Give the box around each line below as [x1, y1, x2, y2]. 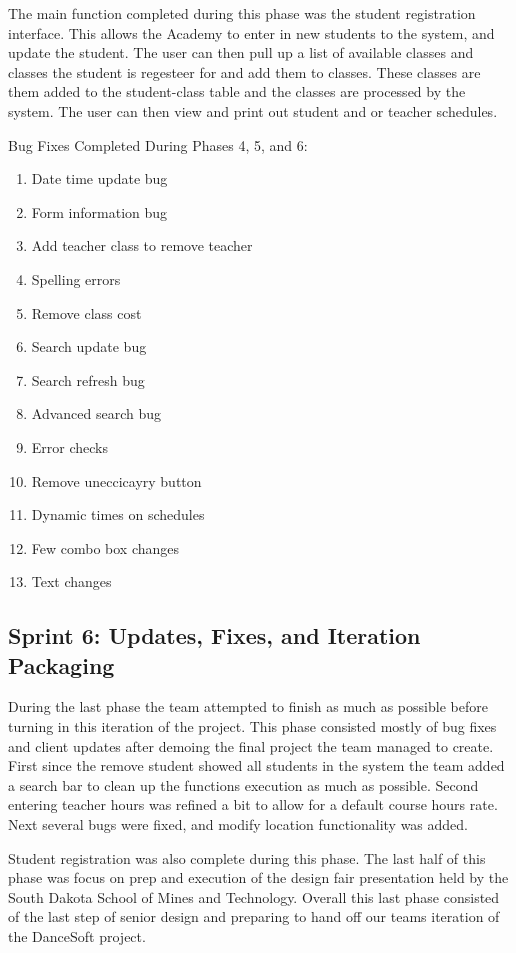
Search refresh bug [31, 369, 145, 390]
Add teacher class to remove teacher [31, 235, 253, 256]
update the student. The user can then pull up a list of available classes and [8, 42, 474, 63]
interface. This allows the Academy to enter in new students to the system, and [8, 22, 495, 43]
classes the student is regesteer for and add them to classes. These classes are [8, 61, 481, 82]
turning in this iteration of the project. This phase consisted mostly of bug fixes [8, 716, 497, 737]
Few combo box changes [31, 537, 180, 558]
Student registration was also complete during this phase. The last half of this [8, 847, 486, 868]
